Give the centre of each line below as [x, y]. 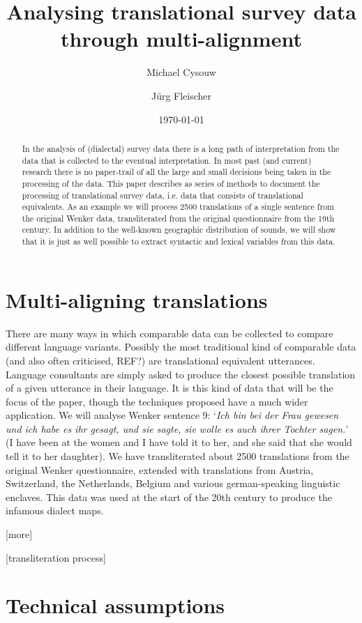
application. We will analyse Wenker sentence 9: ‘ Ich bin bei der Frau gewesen [172, 415]
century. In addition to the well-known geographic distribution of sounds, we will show [179, 230]
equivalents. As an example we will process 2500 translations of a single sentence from [178, 207]
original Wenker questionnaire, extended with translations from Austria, [160, 469]
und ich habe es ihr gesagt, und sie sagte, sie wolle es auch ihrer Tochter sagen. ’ [177, 428]
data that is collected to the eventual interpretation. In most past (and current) [167, 160]
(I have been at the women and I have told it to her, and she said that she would [179, 442]
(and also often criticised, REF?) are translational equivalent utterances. [160, 360]
